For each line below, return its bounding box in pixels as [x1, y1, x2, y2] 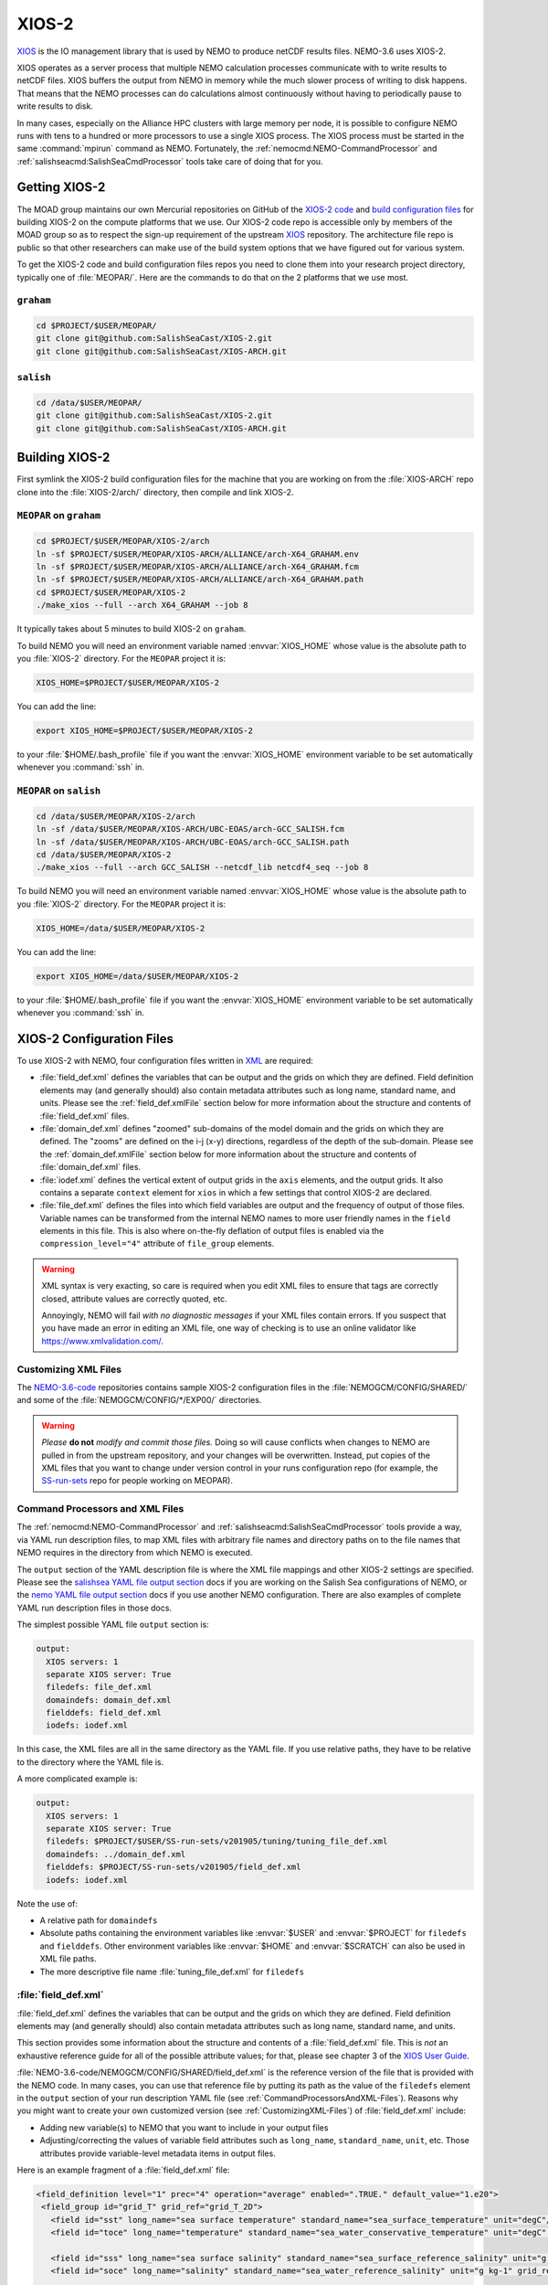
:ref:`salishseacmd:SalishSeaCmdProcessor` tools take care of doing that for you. [16, 155, 323, 166]
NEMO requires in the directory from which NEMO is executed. [16, 1547, 253, 1558]
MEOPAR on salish [16, 784, 101, 797]
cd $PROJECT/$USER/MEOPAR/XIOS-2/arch [36, 536, 210, 547]
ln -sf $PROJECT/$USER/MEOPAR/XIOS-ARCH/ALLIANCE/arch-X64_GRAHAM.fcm [36, 562, 360, 571]
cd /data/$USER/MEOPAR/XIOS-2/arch [36, 811, 195, 822]
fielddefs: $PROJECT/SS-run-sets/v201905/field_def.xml [46, 1862, 301, 1873]
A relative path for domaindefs [39, 1915, 158, 1926]
